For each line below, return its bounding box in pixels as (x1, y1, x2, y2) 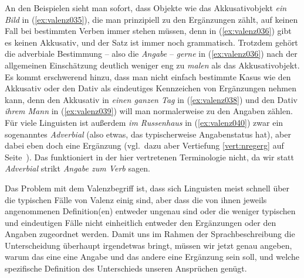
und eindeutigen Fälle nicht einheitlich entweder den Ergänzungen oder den (5, 216, 276, 228)
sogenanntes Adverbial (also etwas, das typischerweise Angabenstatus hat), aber (5, 128, 291, 140)
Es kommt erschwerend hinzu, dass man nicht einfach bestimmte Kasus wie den (5, 70, 291, 83)
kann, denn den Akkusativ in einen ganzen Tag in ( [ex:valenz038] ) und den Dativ (5, 93, 298, 105)
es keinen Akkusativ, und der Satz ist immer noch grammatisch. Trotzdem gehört (5, 36, 298, 48)
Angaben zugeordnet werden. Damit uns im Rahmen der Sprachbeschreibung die (5, 228, 295, 240)
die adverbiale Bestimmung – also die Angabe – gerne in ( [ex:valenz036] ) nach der (5, 47, 298, 60)
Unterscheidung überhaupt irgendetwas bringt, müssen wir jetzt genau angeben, (5, 239, 292, 251)
